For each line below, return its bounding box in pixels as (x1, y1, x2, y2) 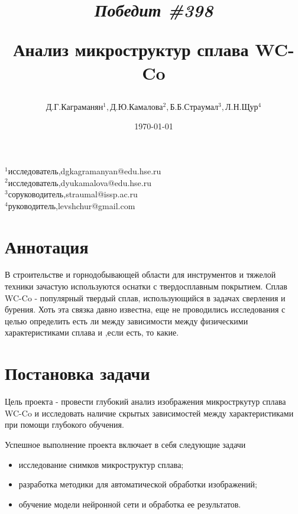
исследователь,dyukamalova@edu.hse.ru (8, 176, 151, 188)
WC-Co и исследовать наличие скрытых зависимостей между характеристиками (5, 406, 294, 419)
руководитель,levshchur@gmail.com (8, 199, 135, 212)
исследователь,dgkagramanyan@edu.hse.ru (8, 164, 161, 177)
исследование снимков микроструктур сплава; (18, 458, 184, 470)
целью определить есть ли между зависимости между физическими (5, 314, 248, 327)
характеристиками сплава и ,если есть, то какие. (5, 326, 179, 339)
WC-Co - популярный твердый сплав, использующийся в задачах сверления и (5, 291, 286, 304)
